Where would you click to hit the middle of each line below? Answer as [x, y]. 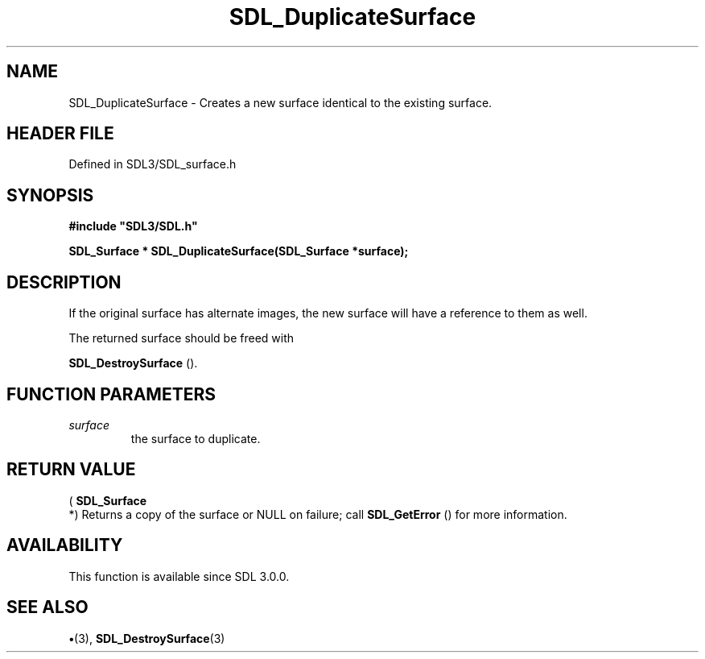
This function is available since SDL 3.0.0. [179, 576]
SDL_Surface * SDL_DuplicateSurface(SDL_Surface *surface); [239, 251]
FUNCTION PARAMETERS [111, 394]
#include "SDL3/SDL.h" [133, 226]
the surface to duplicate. [196, 438]
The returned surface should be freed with [181, 338]
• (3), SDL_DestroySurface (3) [147, 638]
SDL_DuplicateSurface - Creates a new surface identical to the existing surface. [280, 102]
